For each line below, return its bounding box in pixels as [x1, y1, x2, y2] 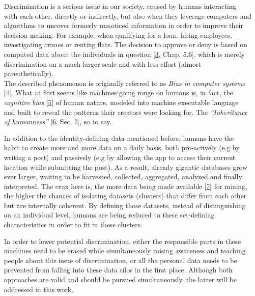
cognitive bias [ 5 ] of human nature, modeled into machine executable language [4, 97, 239, 107]
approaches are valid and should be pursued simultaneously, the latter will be [4, 274, 237, 285]
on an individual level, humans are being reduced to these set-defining [4, 210, 215, 220]
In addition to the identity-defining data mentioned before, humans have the [4, 133, 234, 143]
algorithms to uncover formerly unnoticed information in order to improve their [4, 20, 243, 30]
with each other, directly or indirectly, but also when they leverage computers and [4, 10, 252, 21]
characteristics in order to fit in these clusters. [4, 219, 142, 230]
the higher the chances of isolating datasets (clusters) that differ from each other [4, 190, 247, 201]
